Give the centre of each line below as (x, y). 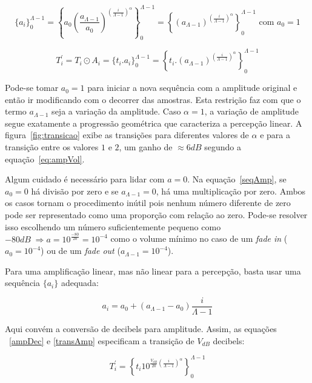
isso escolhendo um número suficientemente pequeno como (113, 226)
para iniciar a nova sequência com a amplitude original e (192, 88)
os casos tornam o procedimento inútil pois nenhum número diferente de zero (148, 203)
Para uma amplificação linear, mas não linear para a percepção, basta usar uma (153, 271)
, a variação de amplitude (251, 111)
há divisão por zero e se (75, 191)
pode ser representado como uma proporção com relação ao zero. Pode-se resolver (156, 215)
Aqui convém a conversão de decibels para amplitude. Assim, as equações (141, 329)
